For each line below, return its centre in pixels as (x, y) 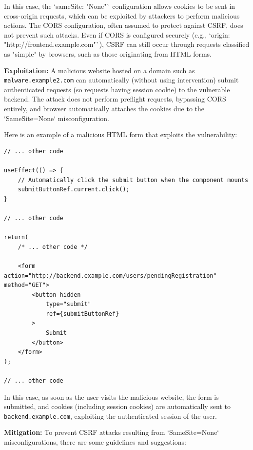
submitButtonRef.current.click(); (74, 190)
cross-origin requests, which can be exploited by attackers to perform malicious (122, 15)
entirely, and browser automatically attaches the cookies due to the (104, 108)
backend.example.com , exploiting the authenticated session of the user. (110, 416)
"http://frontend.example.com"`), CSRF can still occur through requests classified (127, 44)
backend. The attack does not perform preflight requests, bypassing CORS (115, 99)
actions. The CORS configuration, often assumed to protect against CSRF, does (124, 25)
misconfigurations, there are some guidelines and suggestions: (95, 442)
